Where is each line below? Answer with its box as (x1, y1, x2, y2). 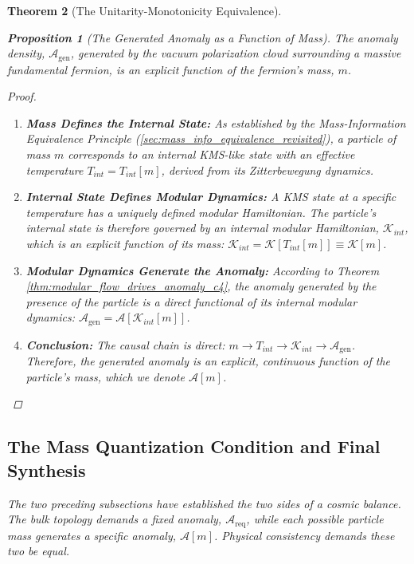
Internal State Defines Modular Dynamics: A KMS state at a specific (25, 188, 396, 205)
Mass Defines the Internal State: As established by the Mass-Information (25, 114, 406, 131)
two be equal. (7, 542, 70, 559)
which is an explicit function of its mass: (25, 235, 225, 251)
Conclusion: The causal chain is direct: (25, 336, 225, 353)
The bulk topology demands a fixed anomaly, (7, 511, 222, 527)
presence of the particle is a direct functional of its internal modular (25, 293, 357, 310)
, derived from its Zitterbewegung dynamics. (161, 161, 374, 178)
